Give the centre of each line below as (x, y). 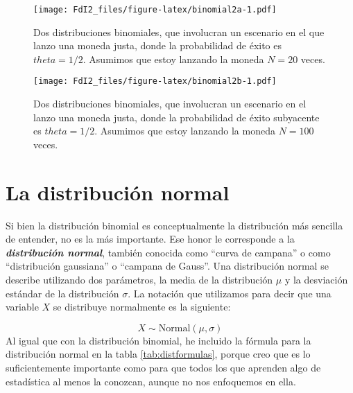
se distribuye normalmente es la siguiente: (142, 307)
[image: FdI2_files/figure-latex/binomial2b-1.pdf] (155, 81)
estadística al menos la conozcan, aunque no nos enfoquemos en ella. (151, 381)
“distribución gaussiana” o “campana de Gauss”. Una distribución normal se (167, 266)
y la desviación (316, 279)
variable (22, 307)
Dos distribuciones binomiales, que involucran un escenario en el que (179, 32)
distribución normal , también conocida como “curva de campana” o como (168, 252)
